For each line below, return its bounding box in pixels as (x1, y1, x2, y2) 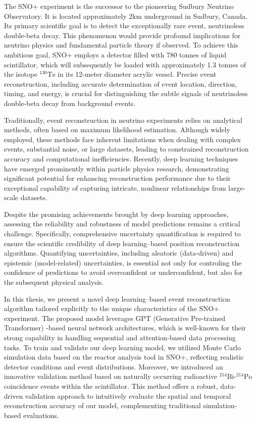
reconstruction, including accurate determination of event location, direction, (4, 78, 237, 89)
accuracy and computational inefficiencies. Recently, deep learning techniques (4, 153, 238, 163)
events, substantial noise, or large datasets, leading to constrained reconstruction (4, 144, 249, 154)
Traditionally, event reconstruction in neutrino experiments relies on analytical (4, 114, 243, 125)
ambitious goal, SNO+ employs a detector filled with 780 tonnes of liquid (4, 49, 227, 59)
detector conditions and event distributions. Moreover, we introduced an (4, 361, 223, 371)
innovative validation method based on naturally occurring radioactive (4, 371, 217, 381)
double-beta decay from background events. (4, 98, 136, 108)
